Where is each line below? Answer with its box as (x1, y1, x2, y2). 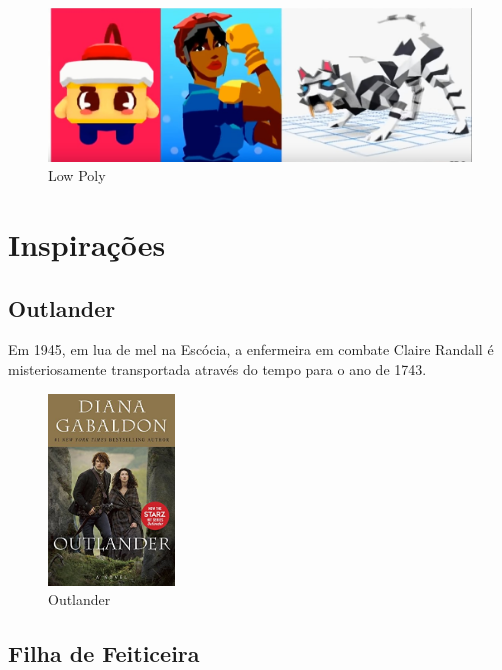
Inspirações (8, 223, 166, 264)
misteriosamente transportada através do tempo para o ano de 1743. (8, 358, 427, 379)
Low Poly (48, 165, 106, 186)
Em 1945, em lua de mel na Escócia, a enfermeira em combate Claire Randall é (8, 339, 494, 360)
